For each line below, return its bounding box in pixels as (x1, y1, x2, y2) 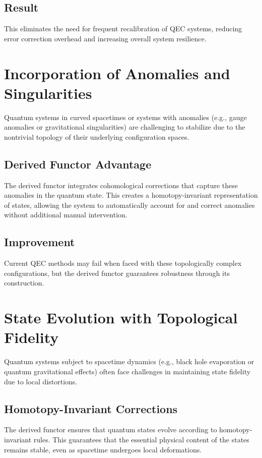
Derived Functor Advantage (4, 156, 152, 171)
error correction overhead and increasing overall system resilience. (4, 33, 207, 43)
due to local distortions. (4, 376, 78, 386)
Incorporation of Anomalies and (4, 63, 230, 83)
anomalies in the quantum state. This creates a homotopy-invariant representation (4, 190, 258, 200)
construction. (4, 277, 44, 288)
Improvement (4, 234, 75, 250)
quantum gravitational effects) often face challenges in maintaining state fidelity (4, 366, 251, 376)
